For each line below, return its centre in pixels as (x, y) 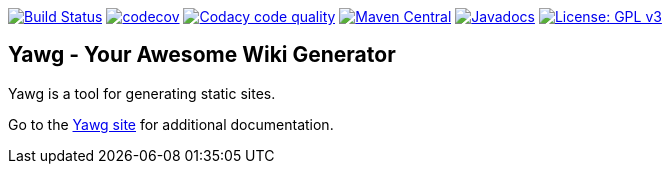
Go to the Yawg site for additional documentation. (171, 124)
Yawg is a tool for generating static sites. (142, 93)
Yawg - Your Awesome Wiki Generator (202, 55)
